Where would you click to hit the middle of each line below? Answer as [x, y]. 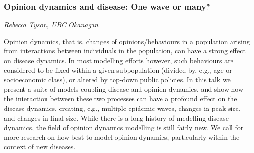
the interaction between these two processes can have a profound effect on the [121, 98]
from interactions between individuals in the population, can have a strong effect [125, 51]
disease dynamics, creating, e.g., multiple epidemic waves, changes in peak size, [122, 108]
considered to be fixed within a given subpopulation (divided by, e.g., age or [118, 70]
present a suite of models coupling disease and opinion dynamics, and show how [124, 89]
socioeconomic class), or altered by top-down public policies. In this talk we [117, 79]
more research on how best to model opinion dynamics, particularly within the [122, 137]
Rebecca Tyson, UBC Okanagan [51, 25]
